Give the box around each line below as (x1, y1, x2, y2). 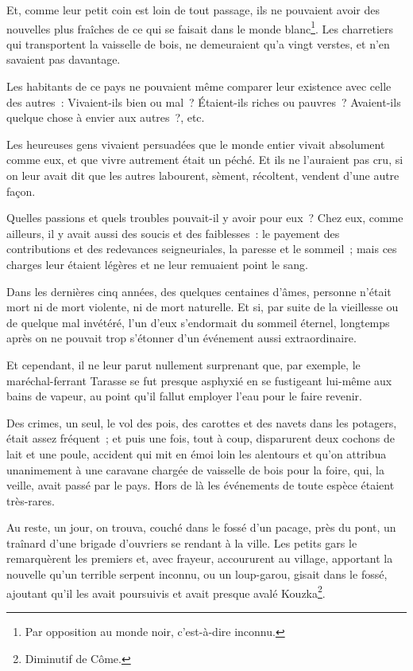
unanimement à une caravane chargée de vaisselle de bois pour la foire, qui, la (6, 461, 384, 478)
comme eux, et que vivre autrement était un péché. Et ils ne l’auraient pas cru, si (6, 151, 403, 168)
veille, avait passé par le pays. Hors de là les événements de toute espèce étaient (6, 477, 395, 493)
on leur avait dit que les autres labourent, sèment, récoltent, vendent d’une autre (6, 167, 399, 183)
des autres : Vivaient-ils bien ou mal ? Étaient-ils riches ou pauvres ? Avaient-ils (6, 93, 401, 110)
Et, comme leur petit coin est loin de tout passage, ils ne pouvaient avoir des (6, 2, 380, 18)
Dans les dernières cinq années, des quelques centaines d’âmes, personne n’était (6, 283, 392, 299)
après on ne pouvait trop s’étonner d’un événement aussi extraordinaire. (6, 330, 357, 346)
